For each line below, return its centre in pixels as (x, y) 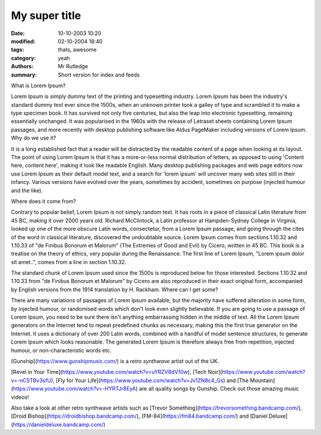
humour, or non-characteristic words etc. (61, 350)
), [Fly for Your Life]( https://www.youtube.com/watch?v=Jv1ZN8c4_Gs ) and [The (150, 380)
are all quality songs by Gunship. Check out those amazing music (219, 389)
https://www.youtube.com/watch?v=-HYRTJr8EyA (74, 389)
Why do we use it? (34, 138)
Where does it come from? (44, 201)
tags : (18, 50)
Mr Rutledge (73, 66)
